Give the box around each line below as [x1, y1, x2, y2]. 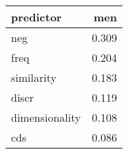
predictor [11, 9, 62, 25]
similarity [11, 69, 56, 85]
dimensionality [11, 109, 81, 125]
